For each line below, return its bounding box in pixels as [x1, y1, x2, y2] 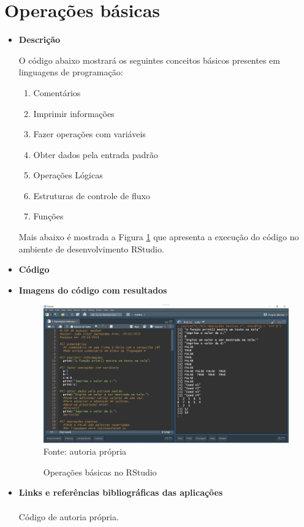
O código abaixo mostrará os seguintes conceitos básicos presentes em [18, 53, 280, 66]
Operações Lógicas [33, 169, 103, 181]
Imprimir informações [33, 107, 115, 119]
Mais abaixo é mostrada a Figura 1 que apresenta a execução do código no [18, 230, 299, 243]
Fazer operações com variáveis [33, 127, 146, 140]
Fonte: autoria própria [43, 445, 127, 458]
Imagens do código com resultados [18, 283, 167, 296]
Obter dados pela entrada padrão [33, 148, 158, 161]
